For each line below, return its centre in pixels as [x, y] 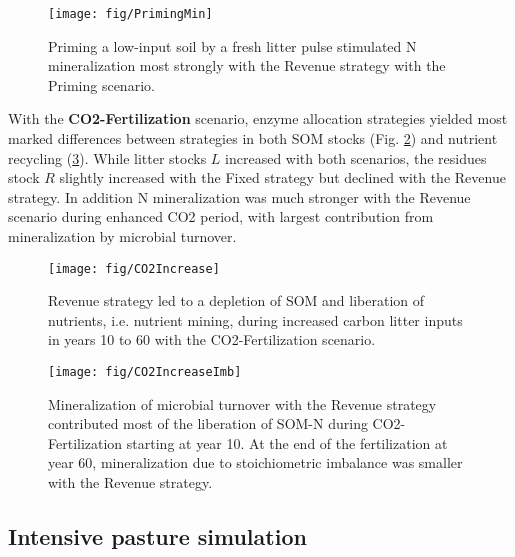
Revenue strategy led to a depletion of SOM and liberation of [236, 300]
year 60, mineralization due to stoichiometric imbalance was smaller [255, 462]
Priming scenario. [101, 84]
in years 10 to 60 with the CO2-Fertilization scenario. [212, 339]
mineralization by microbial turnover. [122, 236]
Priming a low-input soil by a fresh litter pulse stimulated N [232, 45]
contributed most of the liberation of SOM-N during [208, 423]
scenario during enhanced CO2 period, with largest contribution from [221, 216]
